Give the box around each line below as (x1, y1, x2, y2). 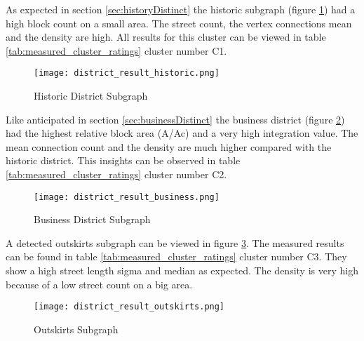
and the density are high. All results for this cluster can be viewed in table (6, 29, 326, 44)
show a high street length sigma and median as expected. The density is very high (6, 263, 358, 278)
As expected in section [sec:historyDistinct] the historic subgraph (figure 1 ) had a (6, 2, 356, 16)
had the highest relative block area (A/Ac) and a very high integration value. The (6, 126, 358, 140)
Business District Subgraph (34, 212, 151, 227)
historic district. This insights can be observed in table (6, 153, 241, 168)
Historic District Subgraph (34, 88, 148, 103)
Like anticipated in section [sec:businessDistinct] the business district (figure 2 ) (6, 112, 345, 126)
